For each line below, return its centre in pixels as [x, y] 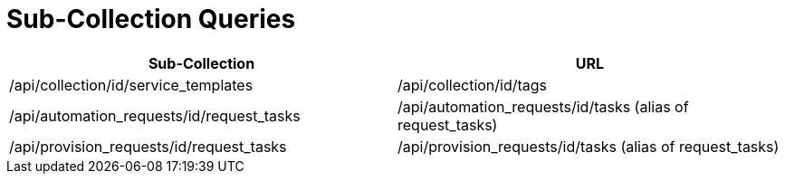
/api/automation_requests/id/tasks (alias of [543, 106]
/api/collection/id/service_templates [131, 85]
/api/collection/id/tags [473, 85]
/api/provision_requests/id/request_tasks [148, 146]
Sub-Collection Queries [151, 19]
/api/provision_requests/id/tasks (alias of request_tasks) [589, 146]
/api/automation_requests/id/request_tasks [155, 115]
